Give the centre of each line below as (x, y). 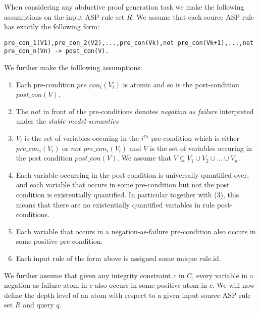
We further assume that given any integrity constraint (88, 275)
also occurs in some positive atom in (151, 285)
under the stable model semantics (67, 121)
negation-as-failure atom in (46, 285)
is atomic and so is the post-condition (181, 84)
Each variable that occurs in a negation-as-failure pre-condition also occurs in (136, 231)
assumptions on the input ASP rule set (64, 16)
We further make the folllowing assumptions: (73, 67)
